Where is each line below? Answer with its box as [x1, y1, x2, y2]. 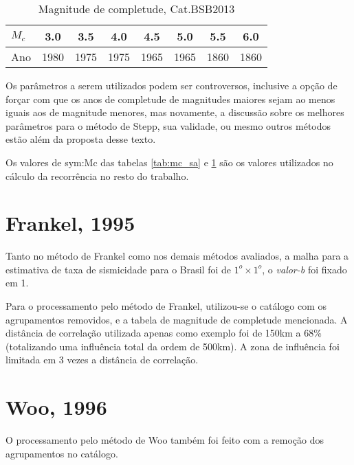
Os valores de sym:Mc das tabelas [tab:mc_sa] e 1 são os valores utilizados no [5, 155, 333, 169]
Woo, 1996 [5, 393, 107, 421]
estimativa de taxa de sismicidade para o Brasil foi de [5, 262, 231, 276]
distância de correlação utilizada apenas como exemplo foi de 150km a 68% [5, 326, 322, 340]
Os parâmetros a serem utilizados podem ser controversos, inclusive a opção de [5, 78, 338, 92]
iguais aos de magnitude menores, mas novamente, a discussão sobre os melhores [5, 105, 344, 120]
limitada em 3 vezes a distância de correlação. [5, 352, 199, 367]
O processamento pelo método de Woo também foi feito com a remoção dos [5, 433, 324, 447]
